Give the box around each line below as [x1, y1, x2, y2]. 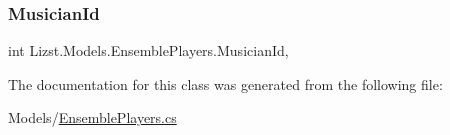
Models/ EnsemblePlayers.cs [8, 107, 177, 128]
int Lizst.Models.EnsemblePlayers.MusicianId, [8, 40, 289, 61]
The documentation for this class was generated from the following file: [8, 73, 443, 94]
